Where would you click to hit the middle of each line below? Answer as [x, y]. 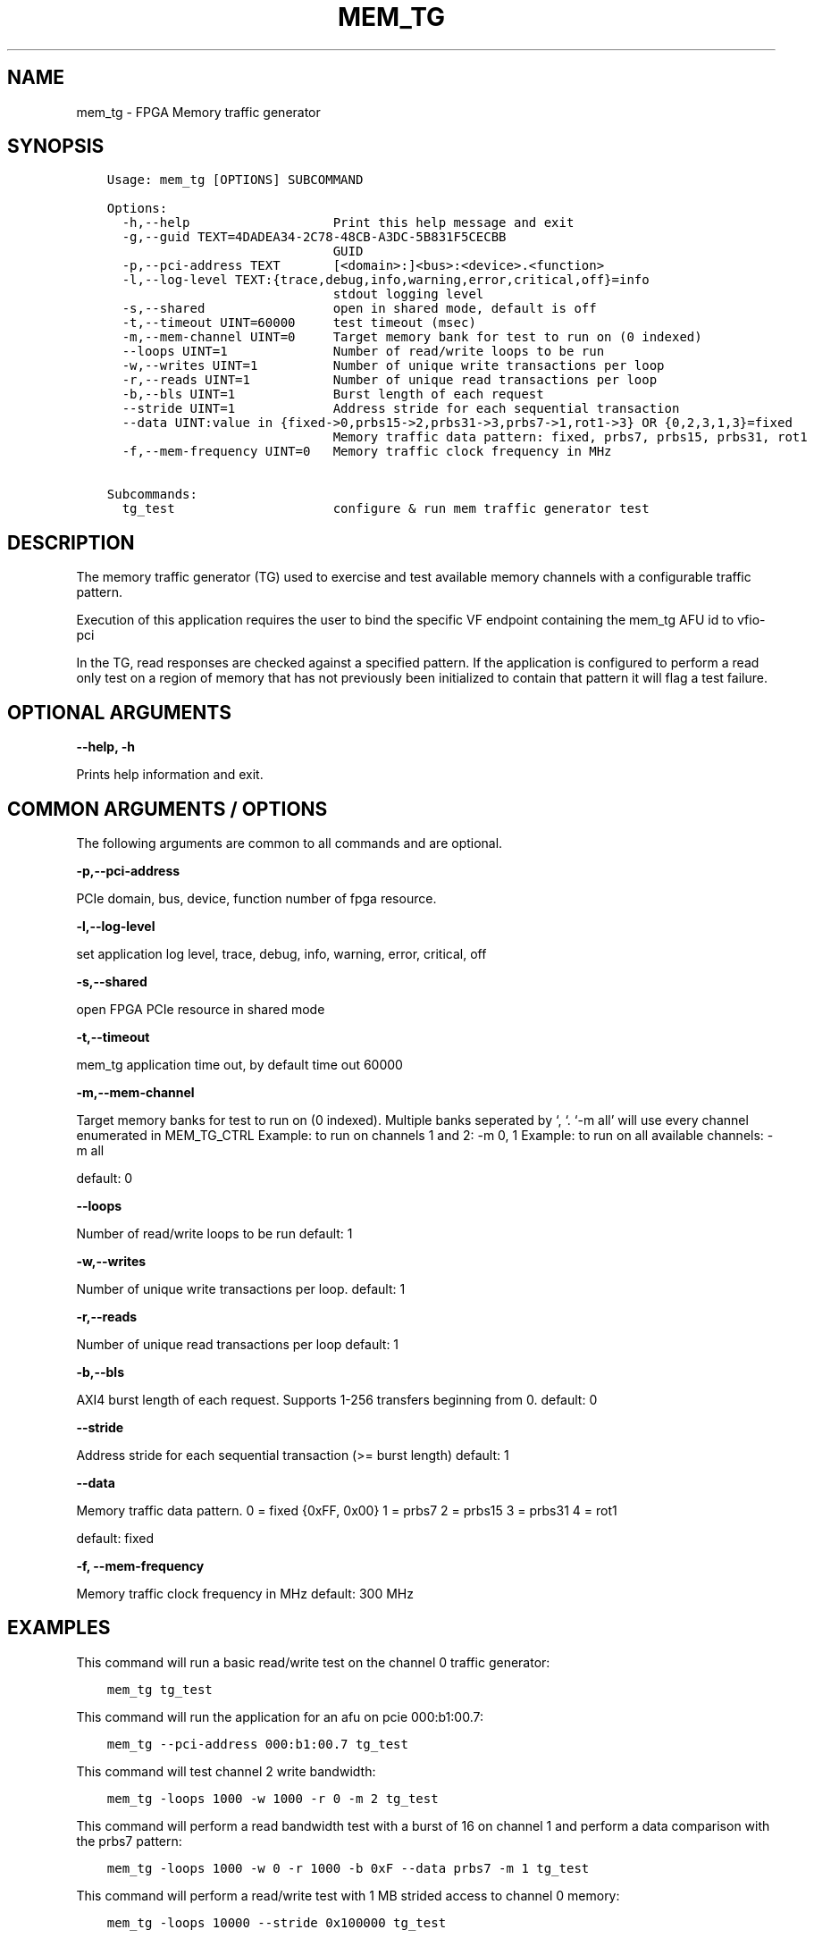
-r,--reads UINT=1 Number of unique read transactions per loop [390, 380]
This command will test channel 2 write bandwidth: [226, 1771]
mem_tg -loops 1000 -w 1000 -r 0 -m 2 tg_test [273, 1798]
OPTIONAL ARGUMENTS [119, 712]
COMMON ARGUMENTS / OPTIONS [168, 809]
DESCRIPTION [71, 542]
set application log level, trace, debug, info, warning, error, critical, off [281, 953]
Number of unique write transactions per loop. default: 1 [241, 1288]
